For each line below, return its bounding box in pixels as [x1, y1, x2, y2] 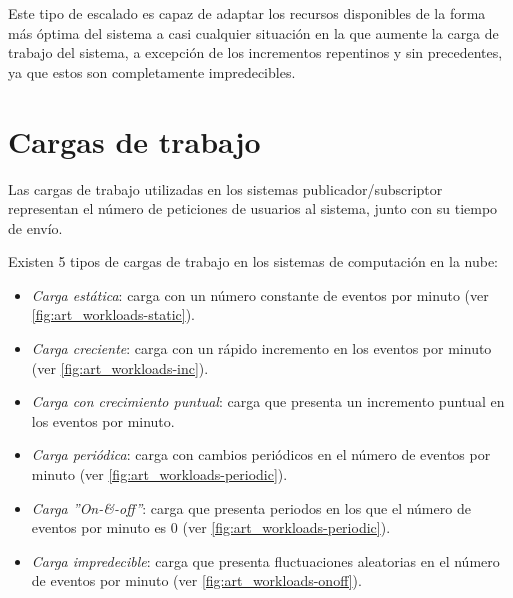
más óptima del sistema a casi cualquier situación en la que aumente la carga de [8, 22, 499, 43]
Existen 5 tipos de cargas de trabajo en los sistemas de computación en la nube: [8, 251, 498, 272]
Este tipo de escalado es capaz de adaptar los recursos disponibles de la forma [8, 3, 486, 23]
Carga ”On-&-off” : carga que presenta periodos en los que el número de [31, 497, 471, 518]
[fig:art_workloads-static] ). [31, 304, 195, 325]
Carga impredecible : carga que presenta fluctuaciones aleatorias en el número [31, 550, 500, 571]
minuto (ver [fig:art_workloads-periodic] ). [31, 464, 288, 485]
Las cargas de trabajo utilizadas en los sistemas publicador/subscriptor [8, 178, 443, 199]
